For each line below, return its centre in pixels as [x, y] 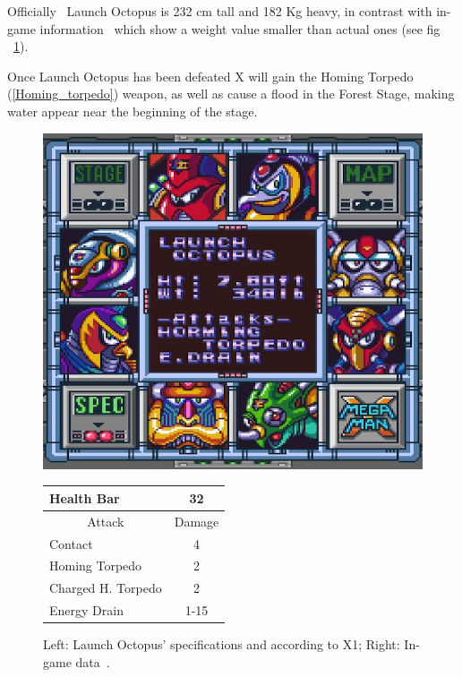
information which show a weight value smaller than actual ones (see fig [240, 28]
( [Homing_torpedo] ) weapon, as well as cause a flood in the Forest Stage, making [231, 94]
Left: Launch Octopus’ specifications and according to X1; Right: [222, 644]
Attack [106, 521]
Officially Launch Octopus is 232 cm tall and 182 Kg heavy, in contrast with [220, 11]
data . [93, 661]
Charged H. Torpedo [106, 588]
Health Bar [85, 497]
